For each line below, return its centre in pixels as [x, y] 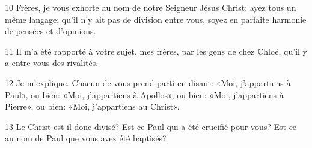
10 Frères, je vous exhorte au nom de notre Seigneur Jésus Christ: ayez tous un [151, 7]
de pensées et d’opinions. [50, 31]
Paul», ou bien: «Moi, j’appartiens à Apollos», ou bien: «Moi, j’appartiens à [144, 94]
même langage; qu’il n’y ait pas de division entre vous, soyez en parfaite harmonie [156, 19]
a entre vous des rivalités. [52, 63]
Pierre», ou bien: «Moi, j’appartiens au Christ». [92, 106]
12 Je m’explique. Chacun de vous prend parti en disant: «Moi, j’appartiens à [148, 82]
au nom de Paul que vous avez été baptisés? [86, 138]
